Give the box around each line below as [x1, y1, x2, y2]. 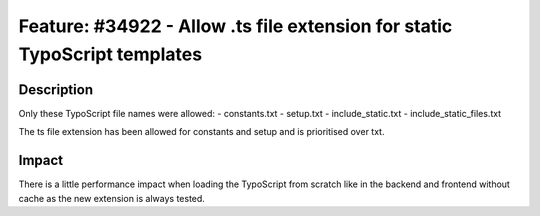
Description [18, 81, 94, 98]
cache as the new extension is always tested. [18, 192, 205, 204]
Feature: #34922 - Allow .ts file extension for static [18, 15, 453, 37]
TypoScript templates [18, 43, 203, 65]
